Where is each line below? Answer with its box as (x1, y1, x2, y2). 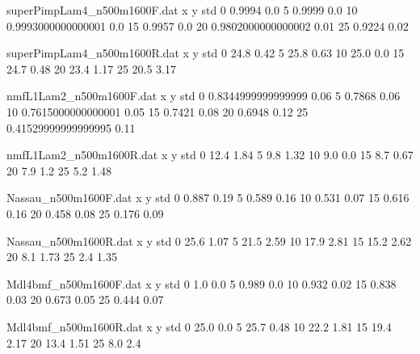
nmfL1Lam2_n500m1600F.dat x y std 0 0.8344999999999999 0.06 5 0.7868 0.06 (6, 87, 401, 104)
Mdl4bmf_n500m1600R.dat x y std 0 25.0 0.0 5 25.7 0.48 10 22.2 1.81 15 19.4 (6, 318, 392, 335)
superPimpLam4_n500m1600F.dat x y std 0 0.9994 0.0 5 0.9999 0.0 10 (6, 2, 358, 18)
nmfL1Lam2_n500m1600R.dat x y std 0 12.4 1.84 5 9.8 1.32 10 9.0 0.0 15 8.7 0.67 (6, 146, 414, 163)
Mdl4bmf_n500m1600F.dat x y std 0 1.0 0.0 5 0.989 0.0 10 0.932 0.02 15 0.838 (6, 275, 397, 292)
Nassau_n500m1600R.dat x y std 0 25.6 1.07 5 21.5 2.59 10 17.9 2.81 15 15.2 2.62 (6, 232, 412, 249)
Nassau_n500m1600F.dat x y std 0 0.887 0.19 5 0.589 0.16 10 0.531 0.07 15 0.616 (6, 189, 409, 206)
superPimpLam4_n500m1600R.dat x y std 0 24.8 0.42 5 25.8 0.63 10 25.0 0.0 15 (6, 44, 405, 61)
